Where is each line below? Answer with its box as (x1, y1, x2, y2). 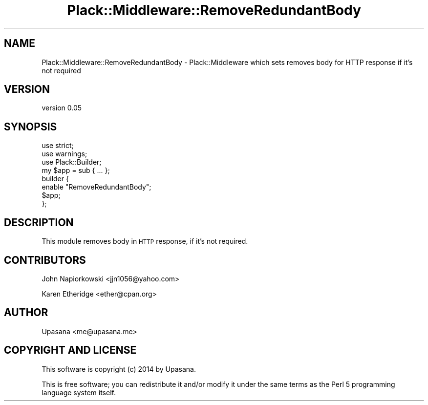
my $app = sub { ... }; (42, 166, 110, 175)
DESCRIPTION (4, 216, 74, 229)
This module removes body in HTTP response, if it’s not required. (42, 237, 248, 246)
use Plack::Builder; (42, 158, 102, 167)
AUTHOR (4, 306, 48, 319)
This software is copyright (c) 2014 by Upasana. (42, 364, 196, 373)
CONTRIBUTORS (4, 254, 86, 266)
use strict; (42, 141, 74, 150)
